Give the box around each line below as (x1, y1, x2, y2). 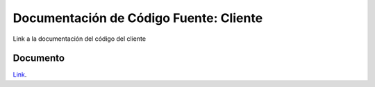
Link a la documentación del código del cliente (12, 35, 146, 43)
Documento (12, 52, 65, 64)
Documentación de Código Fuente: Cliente (12, 10, 263, 26)
